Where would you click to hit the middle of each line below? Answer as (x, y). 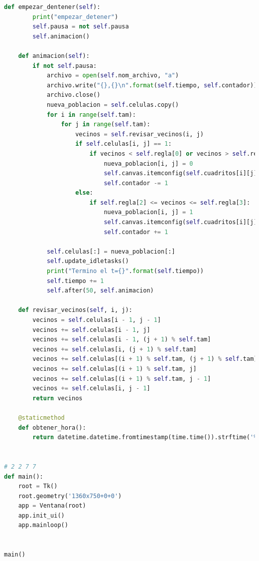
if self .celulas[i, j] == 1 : (124, 144)
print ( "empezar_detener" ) (75, 17)
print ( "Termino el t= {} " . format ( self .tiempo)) (125, 271)
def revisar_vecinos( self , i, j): (75, 310)
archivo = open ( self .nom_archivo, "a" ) (113, 76)
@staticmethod (41, 418)
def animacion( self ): (54, 56)
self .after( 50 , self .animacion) (100, 291)
